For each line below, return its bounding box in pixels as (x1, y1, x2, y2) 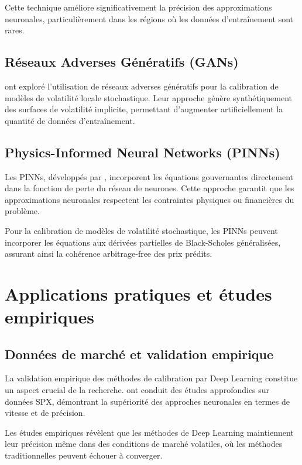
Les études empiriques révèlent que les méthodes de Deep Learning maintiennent (5, 426, 294, 438)
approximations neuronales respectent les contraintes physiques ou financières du (5, 193, 294, 205)
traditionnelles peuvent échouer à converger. (5, 449, 163, 461)
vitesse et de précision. (5, 407, 85, 419)
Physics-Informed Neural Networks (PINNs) (5, 143, 280, 161)
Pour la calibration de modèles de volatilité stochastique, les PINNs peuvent (5, 224, 278, 236)
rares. (5, 24, 25, 36)
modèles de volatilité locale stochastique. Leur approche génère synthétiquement (5, 91, 292, 104)
